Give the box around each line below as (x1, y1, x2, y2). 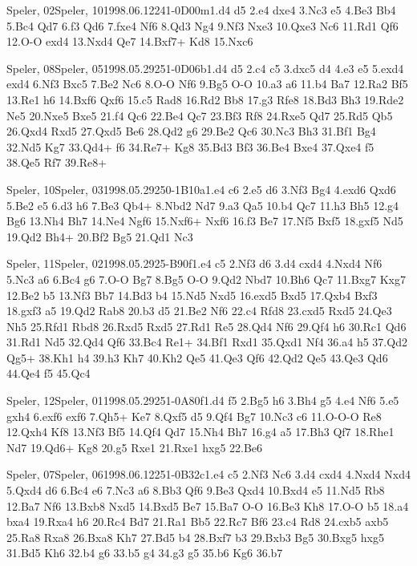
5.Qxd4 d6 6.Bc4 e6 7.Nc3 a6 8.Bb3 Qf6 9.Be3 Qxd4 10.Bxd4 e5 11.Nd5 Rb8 (6, 482, 385, 499)
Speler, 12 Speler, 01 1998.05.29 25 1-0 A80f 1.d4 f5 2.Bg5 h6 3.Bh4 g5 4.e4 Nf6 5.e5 (6, 392, 399, 409)
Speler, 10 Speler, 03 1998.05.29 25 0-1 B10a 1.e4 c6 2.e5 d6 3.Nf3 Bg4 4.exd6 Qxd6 (6, 180, 396, 197)
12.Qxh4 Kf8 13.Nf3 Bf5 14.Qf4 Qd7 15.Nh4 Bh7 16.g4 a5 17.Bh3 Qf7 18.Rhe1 (6, 423, 395, 440)
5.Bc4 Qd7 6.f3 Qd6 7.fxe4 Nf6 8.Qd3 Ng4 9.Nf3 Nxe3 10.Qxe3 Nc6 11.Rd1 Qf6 (6, 17, 399, 34)
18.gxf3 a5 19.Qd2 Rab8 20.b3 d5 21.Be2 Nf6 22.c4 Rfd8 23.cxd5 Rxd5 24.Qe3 (6, 302, 392, 319)
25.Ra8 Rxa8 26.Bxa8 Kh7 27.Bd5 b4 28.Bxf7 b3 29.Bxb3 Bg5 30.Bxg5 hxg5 (6, 528, 384, 545)
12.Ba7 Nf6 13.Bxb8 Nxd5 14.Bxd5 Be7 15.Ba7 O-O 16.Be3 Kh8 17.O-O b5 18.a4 (6, 497, 409, 514)
